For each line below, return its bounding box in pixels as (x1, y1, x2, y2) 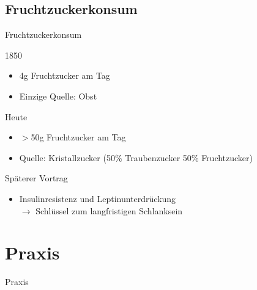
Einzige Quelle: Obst (19, 89, 97, 102)
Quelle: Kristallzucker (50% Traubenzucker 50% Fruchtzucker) (19, 151, 253, 164)
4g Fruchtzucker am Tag (19, 69, 110, 82)
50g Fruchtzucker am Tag (31, 131, 126, 143)
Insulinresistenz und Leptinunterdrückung (19, 192, 176, 205)
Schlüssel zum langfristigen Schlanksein (35, 204, 183, 217)
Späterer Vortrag (5, 172, 68, 184)
